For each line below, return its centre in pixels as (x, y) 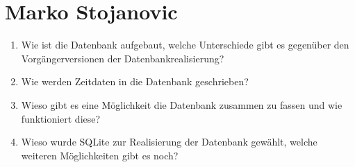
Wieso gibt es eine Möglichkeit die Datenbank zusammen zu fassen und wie (182, 104)
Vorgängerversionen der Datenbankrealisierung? (123, 58)
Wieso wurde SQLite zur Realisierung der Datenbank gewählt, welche (169, 142)
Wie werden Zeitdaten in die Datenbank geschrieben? (135, 81)
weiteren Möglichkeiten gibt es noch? (100, 155)
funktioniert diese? (61, 118)
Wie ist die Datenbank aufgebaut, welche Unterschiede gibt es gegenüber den (185, 45)
